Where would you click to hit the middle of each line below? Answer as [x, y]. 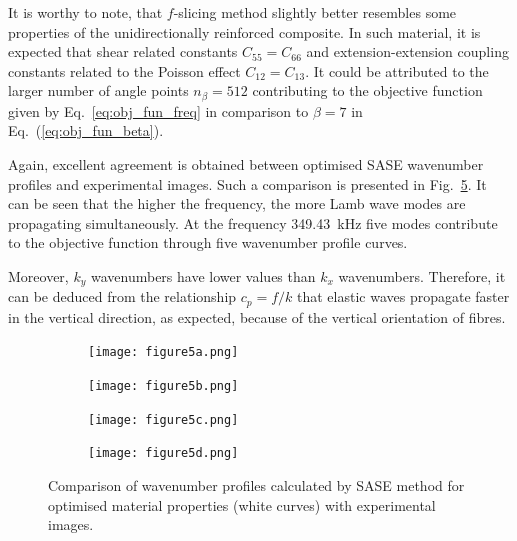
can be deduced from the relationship [122, 296]
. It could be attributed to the [397, 70]
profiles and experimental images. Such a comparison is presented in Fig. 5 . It [247, 183]
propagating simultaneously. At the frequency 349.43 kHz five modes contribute [253, 222]
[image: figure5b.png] [163, 386]
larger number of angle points [98, 90]
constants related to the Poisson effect [124, 70]
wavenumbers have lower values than [203, 275]
